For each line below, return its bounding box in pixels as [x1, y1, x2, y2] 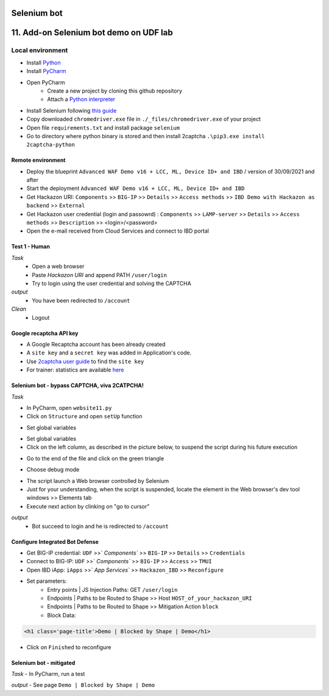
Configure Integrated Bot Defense [11, 538, 99, 545]
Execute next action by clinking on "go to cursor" [26, 502, 150, 510]
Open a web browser [32, 262, 85, 270]
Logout [32, 314, 50, 321]
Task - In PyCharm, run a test [11, 670, 85, 678]
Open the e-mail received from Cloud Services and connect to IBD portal [26, 227, 210, 234]
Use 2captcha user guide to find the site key [26, 357, 144, 365]
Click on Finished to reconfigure [26, 643, 111, 651]
